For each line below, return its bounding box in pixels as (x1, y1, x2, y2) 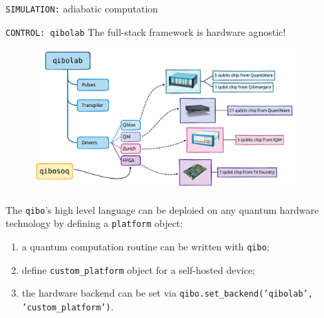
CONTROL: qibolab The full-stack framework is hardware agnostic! (6, 24, 286, 39)
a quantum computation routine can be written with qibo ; (21, 239, 270, 254)
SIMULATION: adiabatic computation (6, 1, 159, 15)
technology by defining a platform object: (6, 216, 183, 230)
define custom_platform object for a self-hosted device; (21, 262, 255, 277)
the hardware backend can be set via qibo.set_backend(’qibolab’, (21, 286, 313, 300)
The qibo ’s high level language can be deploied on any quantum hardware (6, 202, 319, 217)
